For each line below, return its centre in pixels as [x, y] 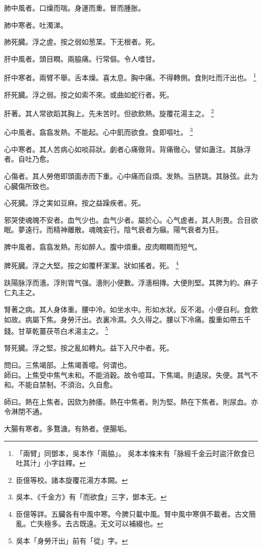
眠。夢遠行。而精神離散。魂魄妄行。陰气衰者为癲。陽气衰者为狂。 [113, 230]
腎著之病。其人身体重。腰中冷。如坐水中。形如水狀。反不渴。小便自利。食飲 [131, 309]
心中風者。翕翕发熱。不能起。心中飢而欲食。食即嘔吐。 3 [99, 131]
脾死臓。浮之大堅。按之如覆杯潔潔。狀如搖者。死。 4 [91, 265]
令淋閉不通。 [25, 411]
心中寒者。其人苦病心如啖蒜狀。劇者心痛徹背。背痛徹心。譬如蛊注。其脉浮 [127, 149]
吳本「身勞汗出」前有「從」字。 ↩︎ [72, 541]
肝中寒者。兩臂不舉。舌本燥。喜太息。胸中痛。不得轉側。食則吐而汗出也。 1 [130, 77]
